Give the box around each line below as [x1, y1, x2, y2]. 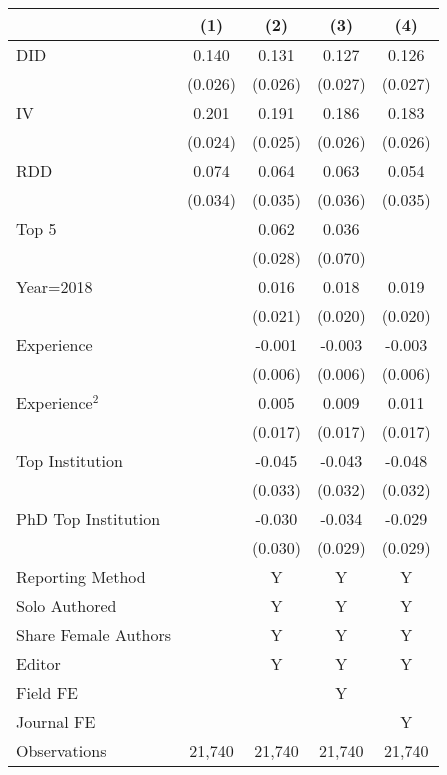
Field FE [16, 681, 79, 704]
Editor [16, 652, 61, 675]
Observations [16, 739, 107, 762]
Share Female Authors [16, 623, 172, 646]
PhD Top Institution [16, 507, 161, 530]
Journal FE [16, 710, 96, 733]
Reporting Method [16, 565, 146, 588]
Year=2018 [16, 275, 93, 298]
